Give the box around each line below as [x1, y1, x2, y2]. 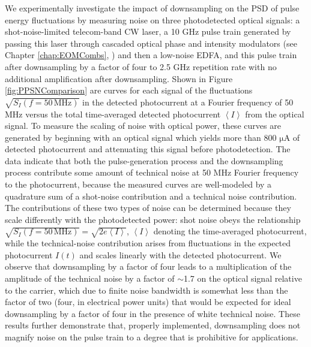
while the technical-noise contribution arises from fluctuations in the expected [5, 237, 291, 249]
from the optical [245, 107, 304, 120]
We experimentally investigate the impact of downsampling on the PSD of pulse [5, 2, 300, 14]
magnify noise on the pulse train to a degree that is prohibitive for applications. [5, 330, 298, 343]
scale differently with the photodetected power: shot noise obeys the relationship [5, 213, 301, 225]
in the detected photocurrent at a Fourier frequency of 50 [82, 95, 294, 108]
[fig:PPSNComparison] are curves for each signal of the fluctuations [5, 84, 253, 96]
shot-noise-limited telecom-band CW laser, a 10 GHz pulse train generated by [5, 25, 291, 38]
